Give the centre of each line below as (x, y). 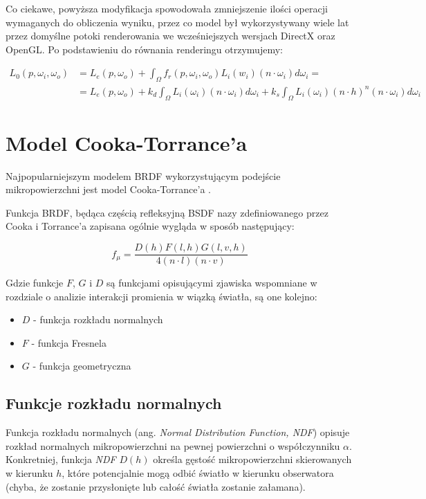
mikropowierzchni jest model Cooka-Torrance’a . (108, 189)
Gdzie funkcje (35, 283)
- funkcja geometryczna (82, 366)
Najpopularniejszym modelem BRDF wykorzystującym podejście (143, 175)
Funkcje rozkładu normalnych (114, 403)
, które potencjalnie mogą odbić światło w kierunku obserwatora (198, 473)
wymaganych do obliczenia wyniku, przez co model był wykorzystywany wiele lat (177, 22)
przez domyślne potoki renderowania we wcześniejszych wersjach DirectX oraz (170, 36)
